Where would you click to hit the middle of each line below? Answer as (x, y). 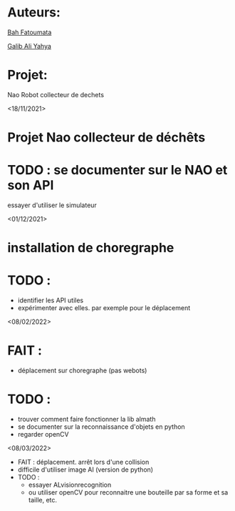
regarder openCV (43, 434)
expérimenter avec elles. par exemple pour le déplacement (104, 308)
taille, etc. (43, 500)
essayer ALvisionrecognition (70, 485)
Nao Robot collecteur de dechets (56, 94)
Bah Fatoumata (30, 32)
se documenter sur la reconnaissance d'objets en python (101, 427)
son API (31, 185)
